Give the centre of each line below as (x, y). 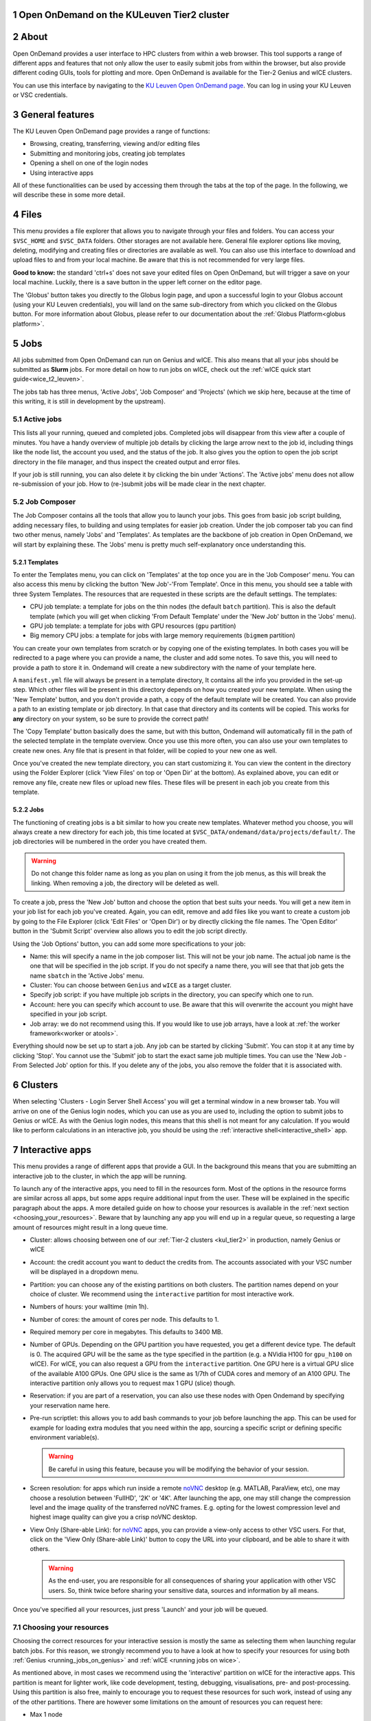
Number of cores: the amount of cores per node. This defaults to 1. (124, 1319)
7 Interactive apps (52, 1150)
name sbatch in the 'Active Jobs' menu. (87, 975)
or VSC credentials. (40, 95)
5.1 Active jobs (37, 419)
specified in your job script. (69, 1014)
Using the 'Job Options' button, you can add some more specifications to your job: (129, 944)
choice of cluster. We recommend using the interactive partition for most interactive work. (162, 1294)
